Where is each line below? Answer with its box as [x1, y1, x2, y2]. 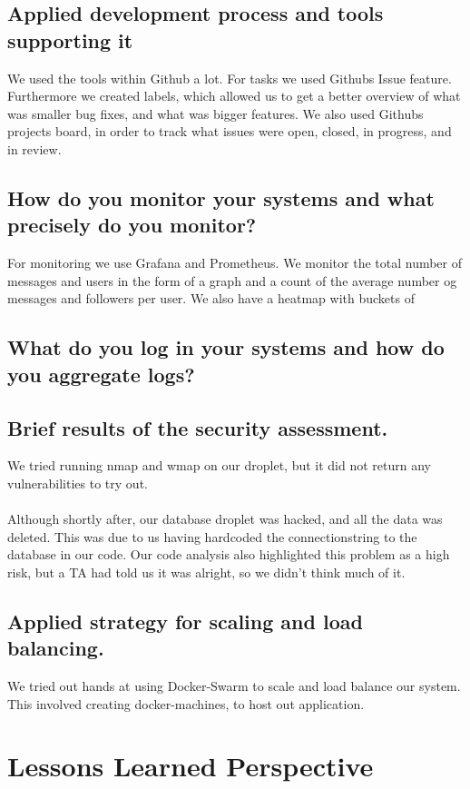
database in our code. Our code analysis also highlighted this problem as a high [7, 545, 450, 564]
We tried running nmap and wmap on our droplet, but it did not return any [7, 456, 431, 475]
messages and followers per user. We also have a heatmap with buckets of [7, 289, 415, 308]
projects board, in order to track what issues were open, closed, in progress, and [7, 122, 452, 141]
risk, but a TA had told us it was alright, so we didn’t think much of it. [7, 562, 406, 581]
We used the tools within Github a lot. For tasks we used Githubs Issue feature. [7, 68, 452, 87]
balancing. [7, 634, 104, 662]
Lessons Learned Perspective [7, 747, 374, 784]
